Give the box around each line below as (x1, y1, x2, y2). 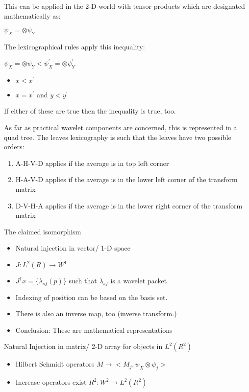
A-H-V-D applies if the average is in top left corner (15, 158, 169, 168)
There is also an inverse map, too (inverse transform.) (15, 308, 177, 319)
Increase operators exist (15, 377, 87, 387)
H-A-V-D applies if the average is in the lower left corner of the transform (15, 174, 238, 184)
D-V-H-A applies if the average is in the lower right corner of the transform (15, 200, 243, 210)
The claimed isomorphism (4, 226, 81, 236)
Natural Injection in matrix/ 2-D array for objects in (4, 341, 163, 351)
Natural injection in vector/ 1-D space (15, 243, 130, 253)
